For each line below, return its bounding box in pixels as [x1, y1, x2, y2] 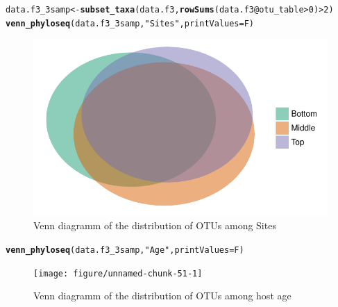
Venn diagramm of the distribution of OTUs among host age [33, 288, 291, 303]
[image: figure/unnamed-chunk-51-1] [33, 268, 203, 279]
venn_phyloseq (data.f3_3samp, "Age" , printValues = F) [6, 244, 244, 255]
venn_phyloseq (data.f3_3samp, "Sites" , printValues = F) [6, 18, 255, 28]
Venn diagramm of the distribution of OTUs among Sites [33, 218, 276, 233]
